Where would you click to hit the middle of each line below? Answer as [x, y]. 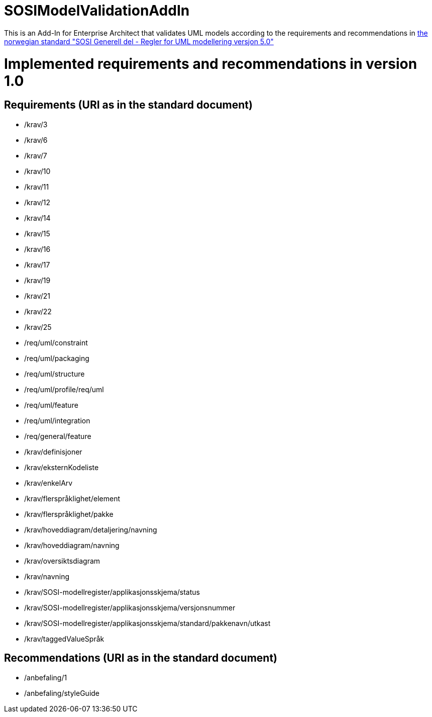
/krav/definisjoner [53, 452]
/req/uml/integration [57, 420]
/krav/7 [36, 155]
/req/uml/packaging [57, 358]
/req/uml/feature [51, 405]
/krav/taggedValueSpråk [64, 639]
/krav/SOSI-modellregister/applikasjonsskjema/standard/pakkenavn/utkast [147, 623]
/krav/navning [47, 576]
